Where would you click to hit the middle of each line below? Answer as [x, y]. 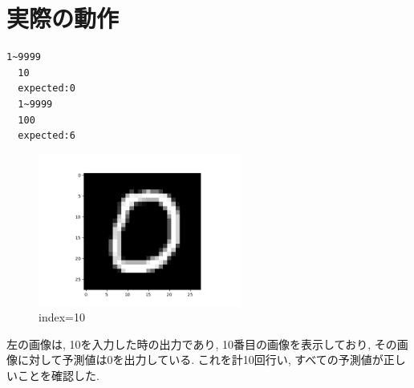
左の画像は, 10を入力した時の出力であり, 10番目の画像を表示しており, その [202, 344]
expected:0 [47, 89]
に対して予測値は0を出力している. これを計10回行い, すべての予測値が [200, 360]
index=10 [62, 317]
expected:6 [47, 136]
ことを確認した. [58, 376]
